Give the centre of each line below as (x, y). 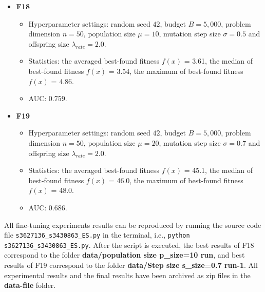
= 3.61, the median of (219, 61)
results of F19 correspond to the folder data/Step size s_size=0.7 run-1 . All (131, 265)
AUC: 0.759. (48, 98)
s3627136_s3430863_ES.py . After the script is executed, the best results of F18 (129, 245)
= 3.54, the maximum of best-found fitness (176, 71)
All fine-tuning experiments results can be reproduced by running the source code (133, 225)
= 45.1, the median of (219, 170)
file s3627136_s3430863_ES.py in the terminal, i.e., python (97, 235)
